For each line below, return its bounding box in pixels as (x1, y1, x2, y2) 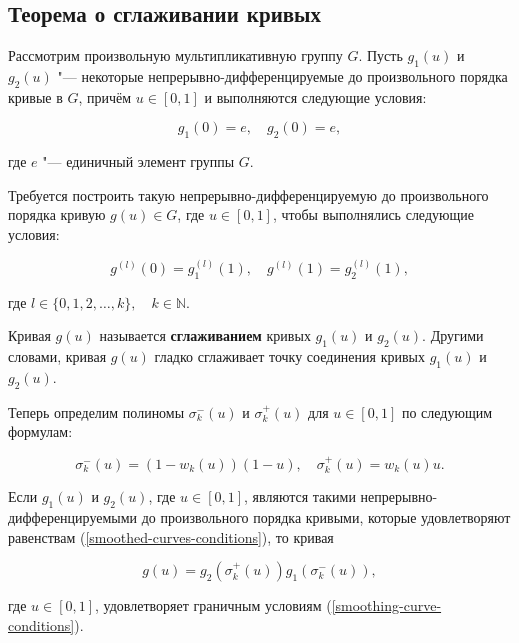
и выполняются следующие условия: (204, 86, 427, 107)
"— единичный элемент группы (42, 151, 235, 172)
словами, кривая (8, 346, 107, 367)
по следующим (401, 401, 493, 422)
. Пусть (358, 45, 403, 66)
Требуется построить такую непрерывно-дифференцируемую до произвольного (8, 184, 489, 205)
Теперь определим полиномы (8, 401, 185, 422)
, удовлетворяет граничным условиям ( (95, 595, 332, 616)
